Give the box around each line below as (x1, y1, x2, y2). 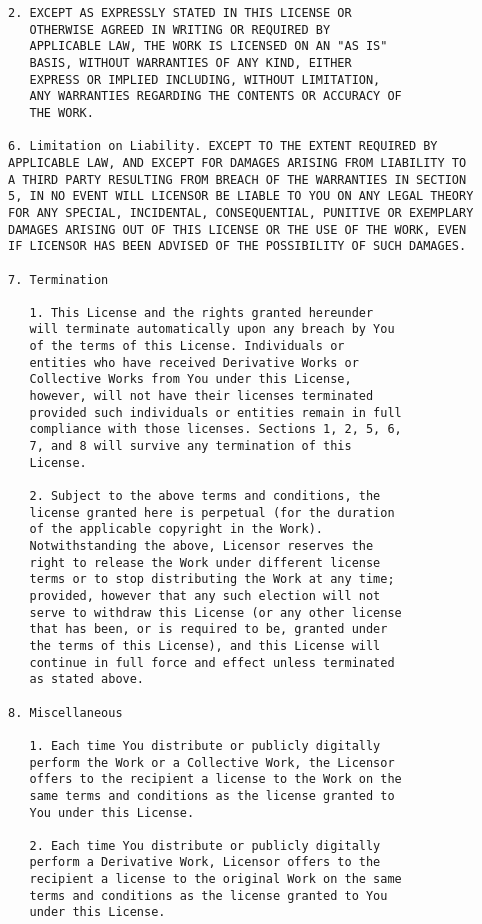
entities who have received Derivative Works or (29, 355, 359, 370)
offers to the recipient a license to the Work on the (29, 772, 402, 787)
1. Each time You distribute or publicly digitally (29, 738, 381, 753)
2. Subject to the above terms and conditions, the (29, 489, 381, 504)
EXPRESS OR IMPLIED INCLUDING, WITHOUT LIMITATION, (29, 72, 381, 87)
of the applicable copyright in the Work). (29, 522, 323, 537)
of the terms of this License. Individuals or (29, 339, 345, 354)
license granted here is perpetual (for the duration (29, 505, 395, 520)
